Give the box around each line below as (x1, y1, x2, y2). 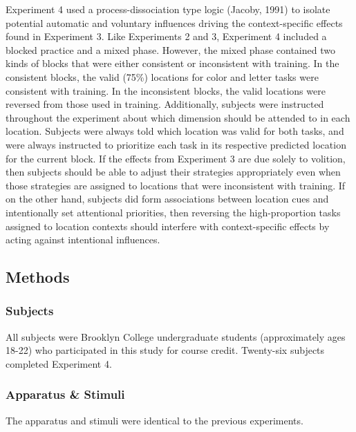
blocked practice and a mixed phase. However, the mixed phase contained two (6, 42, 335, 57)
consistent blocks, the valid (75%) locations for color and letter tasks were (6, 69, 319, 84)
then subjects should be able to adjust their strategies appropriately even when (6, 165, 341, 179)
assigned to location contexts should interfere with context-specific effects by (6, 218, 330, 233)
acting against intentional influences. (6, 232, 160, 247)
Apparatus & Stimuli (6, 386, 125, 403)
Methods (6, 266, 70, 288)
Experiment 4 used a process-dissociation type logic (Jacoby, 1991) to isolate (6, 2, 330, 16)
